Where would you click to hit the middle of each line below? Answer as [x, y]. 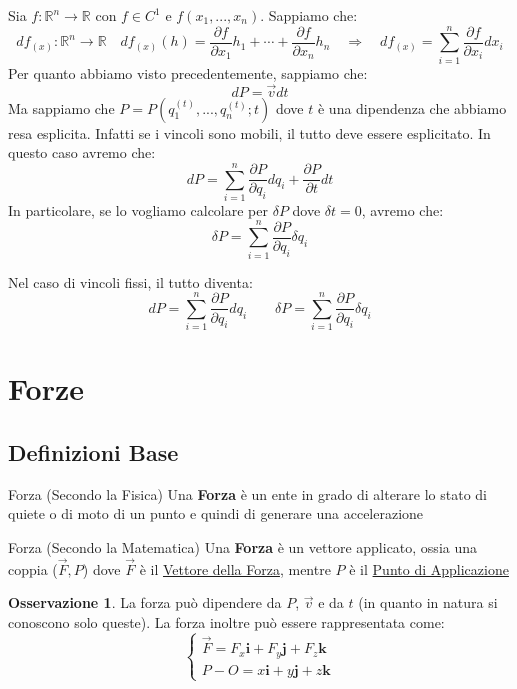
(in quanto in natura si [428, 602]
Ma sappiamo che [61, 107]
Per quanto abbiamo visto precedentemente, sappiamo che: [188, 72]
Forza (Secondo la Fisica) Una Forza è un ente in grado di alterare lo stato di [248, 493]
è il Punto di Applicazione [429, 568]
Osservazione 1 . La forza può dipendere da [145, 602]
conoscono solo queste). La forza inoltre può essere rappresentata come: [226, 622]
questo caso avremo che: [82, 152]
